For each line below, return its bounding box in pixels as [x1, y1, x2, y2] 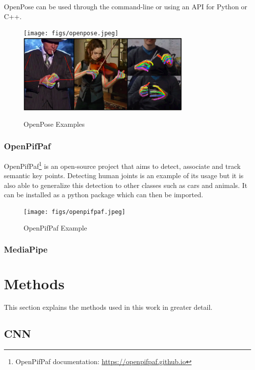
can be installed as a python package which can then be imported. [4, 189, 204, 200]
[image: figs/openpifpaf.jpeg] [24, 208, 126, 216]
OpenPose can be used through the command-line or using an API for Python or [4, 1, 248, 11]
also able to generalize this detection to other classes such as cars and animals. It [4, 180, 248, 190]
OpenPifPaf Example [24, 222, 87, 232]
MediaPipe [4, 243, 48, 255]
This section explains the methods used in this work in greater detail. [4, 302, 213, 312]
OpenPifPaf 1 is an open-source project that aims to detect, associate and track [4, 160, 241, 171]
